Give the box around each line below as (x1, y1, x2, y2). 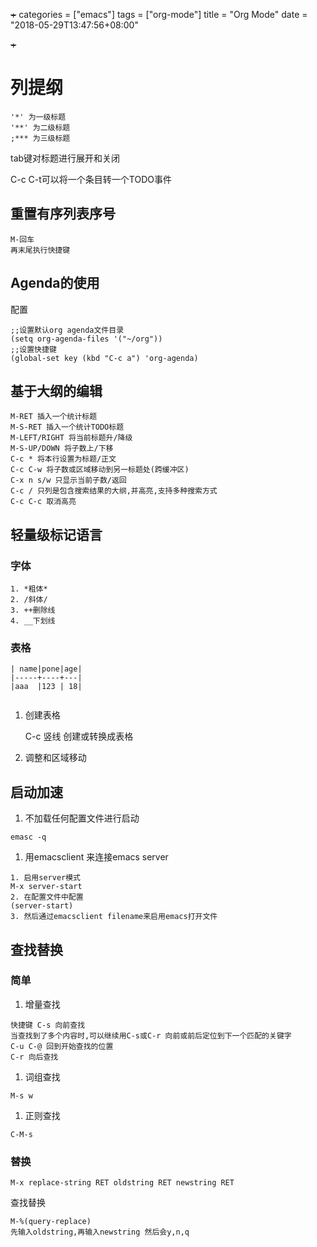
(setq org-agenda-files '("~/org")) (10, 334, 163, 344)
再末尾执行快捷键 (10, 245, 71, 255)
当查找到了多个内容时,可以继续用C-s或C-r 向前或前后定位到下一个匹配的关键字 (10, 1030, 292, 1041)
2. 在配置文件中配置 (10, 892, 84, 903)
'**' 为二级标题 (10, 122, 71, 133)
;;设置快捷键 (10, 344, 57, 354)
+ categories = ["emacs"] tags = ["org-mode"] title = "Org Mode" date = (10, 9, 308, 20)
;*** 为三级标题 (10, 133, 71, 143)
